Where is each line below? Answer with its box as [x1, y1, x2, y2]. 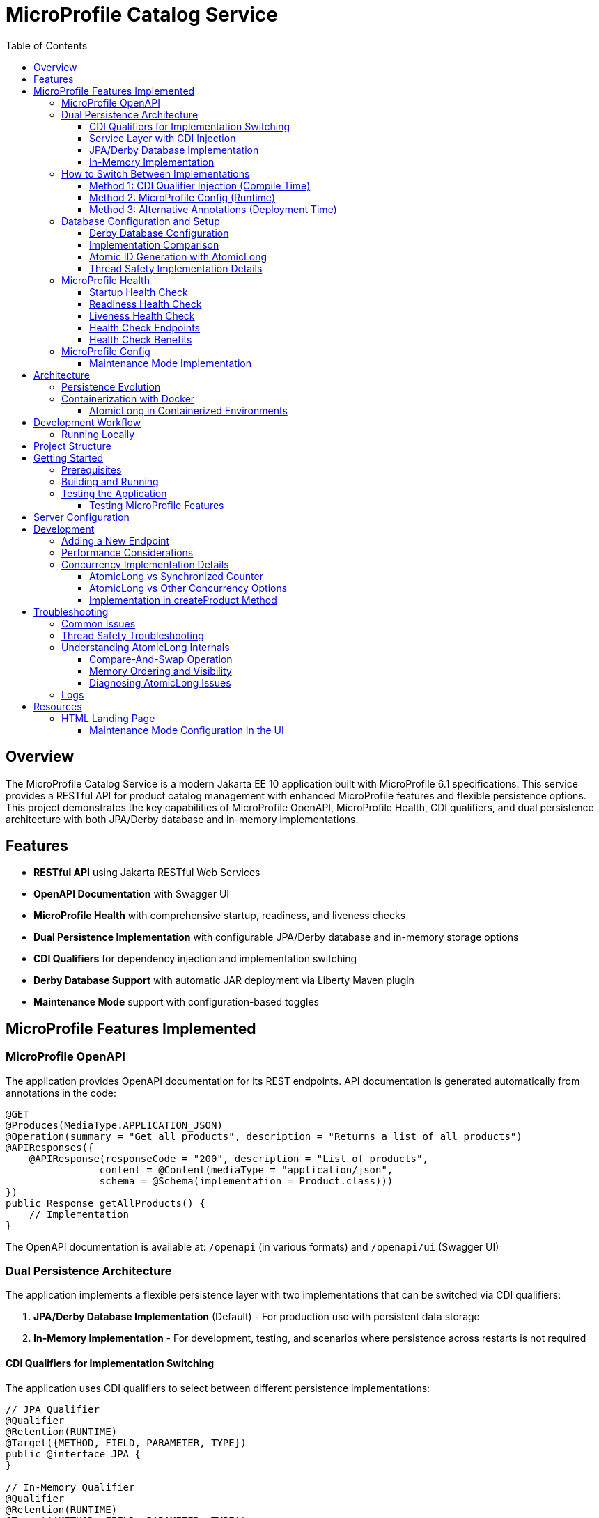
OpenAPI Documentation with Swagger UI [33, 888, 230, 900]
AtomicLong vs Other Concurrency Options [89, 581, 288, 594]
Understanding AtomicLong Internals [61, 641, 230, 653]
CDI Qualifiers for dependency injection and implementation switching [33, 953, 357, 965]
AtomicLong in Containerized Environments [89, 404, 288, 416]
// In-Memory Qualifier [6, 1481, 135, 1493]
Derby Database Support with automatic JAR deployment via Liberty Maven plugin [33, 974, 414, 987]
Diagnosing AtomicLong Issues [89, 676, 231, 689]
